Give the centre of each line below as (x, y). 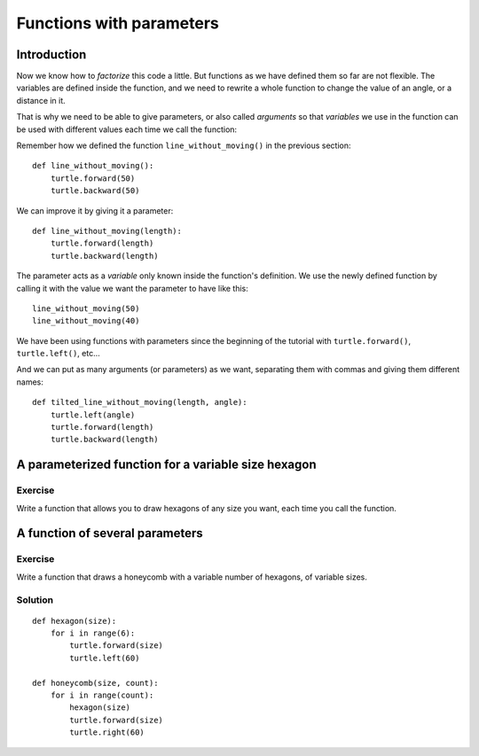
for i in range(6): (93, 633)
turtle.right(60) (107, 733)
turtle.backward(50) (95, 191)
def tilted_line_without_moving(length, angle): (140, 402)
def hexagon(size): (75, 621)
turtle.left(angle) (93, 415)
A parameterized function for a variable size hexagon (166, 465)
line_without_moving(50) (86, 308)
